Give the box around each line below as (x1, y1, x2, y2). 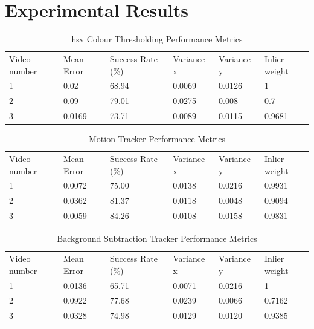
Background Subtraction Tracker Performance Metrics (57, 232, 257, 245)
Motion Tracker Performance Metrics (88, 132, 225, 145)
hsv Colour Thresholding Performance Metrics (71, 33, 243, 45)
